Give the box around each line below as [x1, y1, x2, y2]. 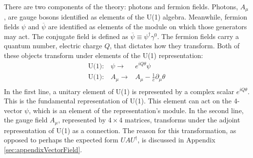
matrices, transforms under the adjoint [124, 115, 240, 125]
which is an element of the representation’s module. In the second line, [33, 105, 244, 115]
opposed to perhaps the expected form [4, 135, 118, 145]
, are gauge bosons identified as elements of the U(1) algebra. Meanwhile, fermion [4, 12, 247, 22]
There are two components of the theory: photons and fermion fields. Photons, [4, 1, 238, 11]
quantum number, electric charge [4, 40, 102, 51]
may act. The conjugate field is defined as [4, 31, 128, 41]
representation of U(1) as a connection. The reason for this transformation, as [4, 125, 236, 135]
